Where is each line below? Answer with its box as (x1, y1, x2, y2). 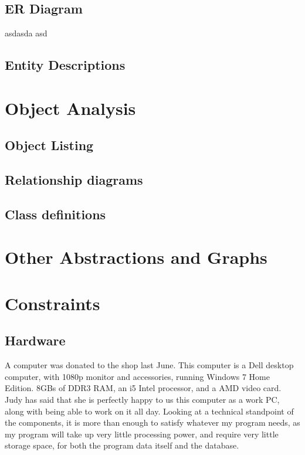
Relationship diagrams (5, 171, 143, 189)
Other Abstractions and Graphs (5, 245, 267, 269)
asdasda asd (5, 27, 48, 39)
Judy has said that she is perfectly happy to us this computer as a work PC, (5, 393, 280, 406)
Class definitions (5, 205, 106, 223)
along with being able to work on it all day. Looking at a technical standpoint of (5, 405, 294, 417)
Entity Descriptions (5, 56, 126, 74)
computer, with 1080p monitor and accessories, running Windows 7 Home (5, 370, 270, 382)
